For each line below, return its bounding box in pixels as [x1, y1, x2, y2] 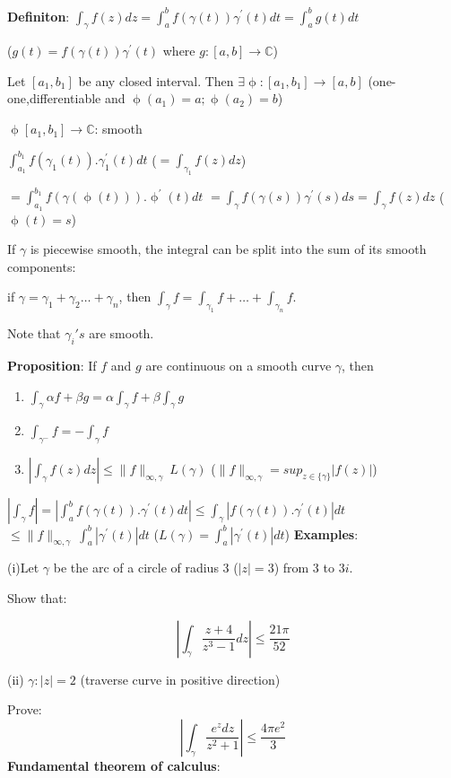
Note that [7, 324, 61, 343]
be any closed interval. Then [78, 71, 234, 90]
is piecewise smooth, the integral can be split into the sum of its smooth [30, 240, 427, 258]
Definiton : [7, 6, 70, 25]
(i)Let [7, 558, 39, 577]
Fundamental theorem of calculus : [7, 756, 221, 774]
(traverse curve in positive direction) [80, 669, 281, 688]
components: [7, 257, 76, 275]
